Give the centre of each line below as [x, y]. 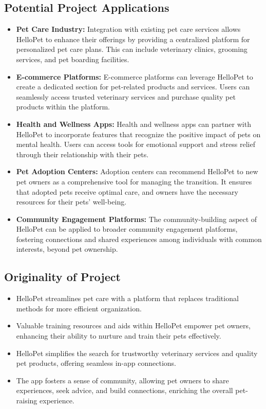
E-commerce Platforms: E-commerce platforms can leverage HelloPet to [135, 76]
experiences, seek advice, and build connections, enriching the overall [125, 390]
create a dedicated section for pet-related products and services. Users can [133, 87]
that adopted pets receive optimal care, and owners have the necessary [127, 191]
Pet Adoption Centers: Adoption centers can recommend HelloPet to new [137, 171]
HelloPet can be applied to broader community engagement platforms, [127, 229]
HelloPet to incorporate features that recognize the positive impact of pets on [138, 134]
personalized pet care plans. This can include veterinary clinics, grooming [132, 49]
